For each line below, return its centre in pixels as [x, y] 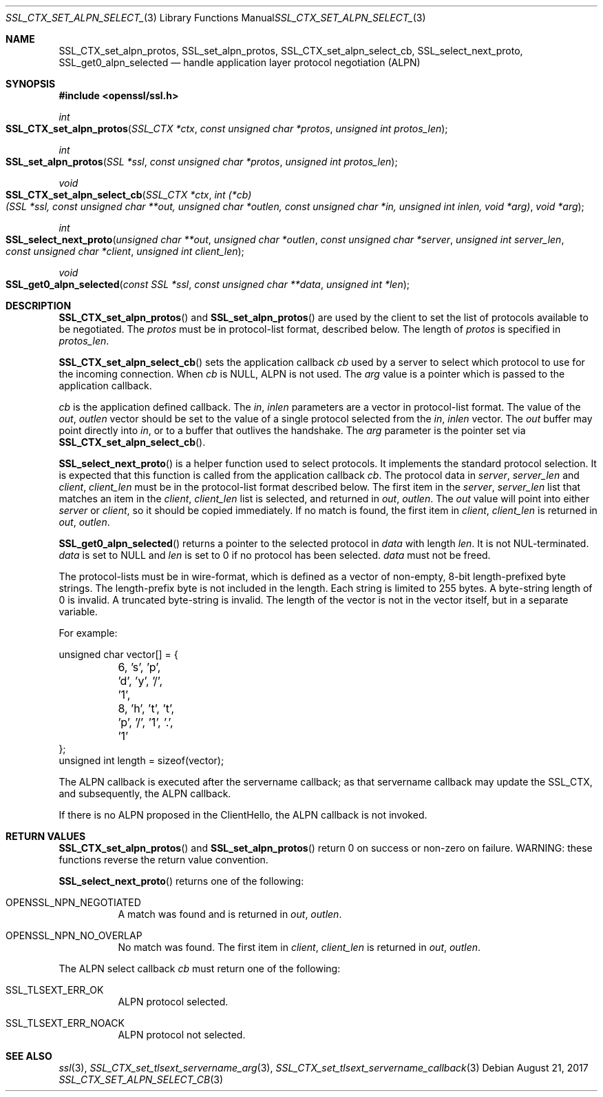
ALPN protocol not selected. [182, 1035]
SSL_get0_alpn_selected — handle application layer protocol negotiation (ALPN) [240, 62]
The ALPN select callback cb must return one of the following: [200, 968]
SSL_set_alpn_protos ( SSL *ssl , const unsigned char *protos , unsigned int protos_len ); [202, 162]
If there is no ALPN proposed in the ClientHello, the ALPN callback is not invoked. [243, 815]
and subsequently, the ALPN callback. [145, 793]
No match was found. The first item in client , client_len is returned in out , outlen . [299, 947]
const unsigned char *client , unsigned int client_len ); [125, 251]
